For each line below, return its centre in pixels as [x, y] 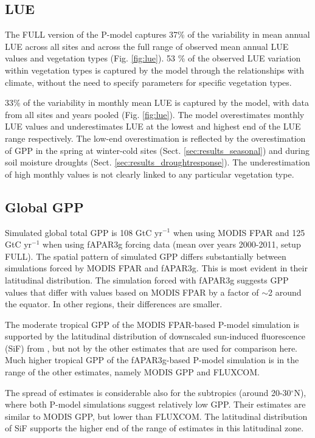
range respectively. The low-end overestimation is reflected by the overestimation [155, 138]
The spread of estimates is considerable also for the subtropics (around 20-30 [148, 392]
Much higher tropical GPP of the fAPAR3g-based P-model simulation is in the [152, 360]
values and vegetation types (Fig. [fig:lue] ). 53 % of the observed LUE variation [153, 58]
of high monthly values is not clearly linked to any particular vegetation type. [150, 174]
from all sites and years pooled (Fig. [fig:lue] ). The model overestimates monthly [155, 114]
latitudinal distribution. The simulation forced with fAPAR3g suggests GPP [147, 280]
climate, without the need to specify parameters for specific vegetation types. [148, 82]
